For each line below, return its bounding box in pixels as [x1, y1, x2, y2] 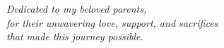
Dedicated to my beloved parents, [6, 1, 147, 16]
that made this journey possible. [6, 29, 143, 44]
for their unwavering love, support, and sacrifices [6, 15, 218, 30]
